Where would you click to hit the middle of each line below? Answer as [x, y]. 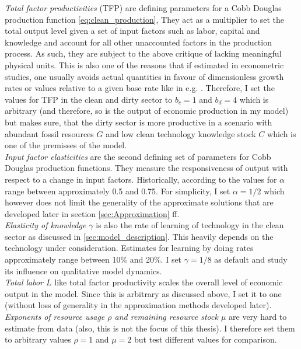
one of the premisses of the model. [66, 145]
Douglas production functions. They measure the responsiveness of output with [146, 168]
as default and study [251, 259]
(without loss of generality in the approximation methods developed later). [138, 305]
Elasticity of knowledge [45, 225]
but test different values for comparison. [206, 339]
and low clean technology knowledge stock [181, 133]
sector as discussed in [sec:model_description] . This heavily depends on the [139, 236]
